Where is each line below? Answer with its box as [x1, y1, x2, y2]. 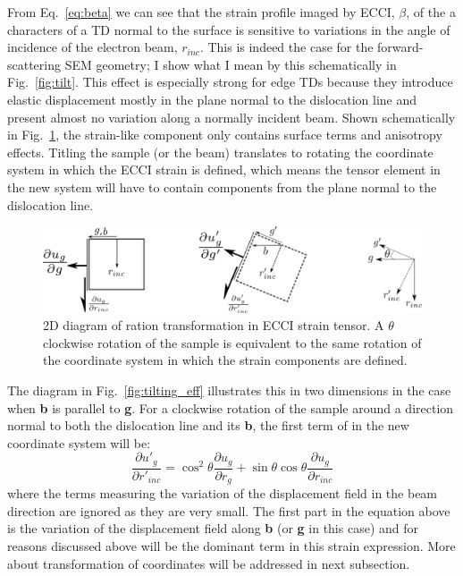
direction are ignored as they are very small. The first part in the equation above [7, 501, 450, 520]
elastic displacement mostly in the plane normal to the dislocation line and [7, 89, 417, 108]
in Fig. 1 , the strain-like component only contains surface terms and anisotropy [7, 125, 442, 144]
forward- [377, 38, 424, 56]
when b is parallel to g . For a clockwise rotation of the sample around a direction [7, 398, 454, 417]
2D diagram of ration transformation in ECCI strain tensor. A [43, 316, 384, 335]
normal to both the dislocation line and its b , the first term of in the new [7, 416, 409, 435]
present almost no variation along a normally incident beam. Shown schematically [7, 107, 456, 126]
